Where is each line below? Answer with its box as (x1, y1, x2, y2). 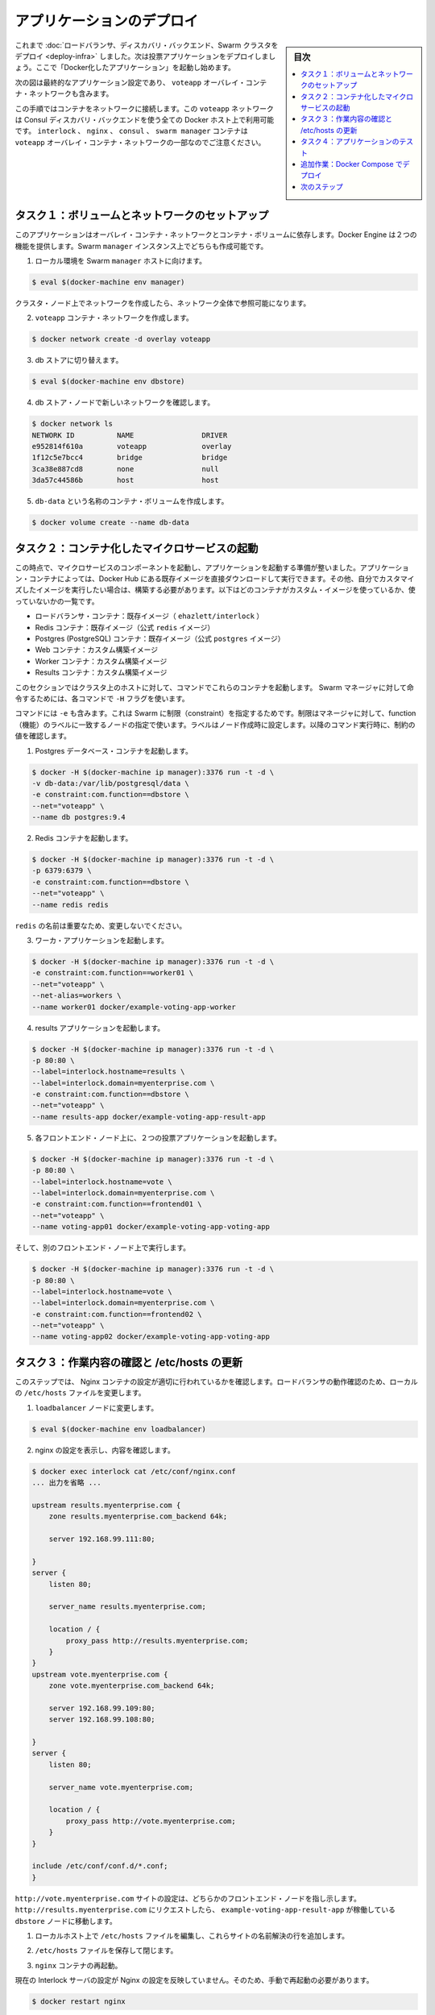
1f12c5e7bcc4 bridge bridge (31, 453, 228, 463)
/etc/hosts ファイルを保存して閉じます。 (35, 1946, 178, 1955)
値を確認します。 (14, 731, 72, 741)
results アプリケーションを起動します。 (35, 1023, 165, 1032)
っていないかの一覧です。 (14, 596, 99, 606)
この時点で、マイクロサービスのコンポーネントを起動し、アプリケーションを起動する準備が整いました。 (14, 563, 360, 572)
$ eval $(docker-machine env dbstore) (31, 377, 185, 386)
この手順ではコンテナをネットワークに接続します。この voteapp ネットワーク (14, 103, 274, 113)
